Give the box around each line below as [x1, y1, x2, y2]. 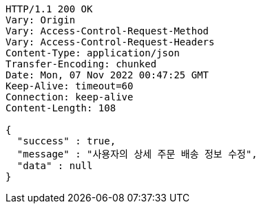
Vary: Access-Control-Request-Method [6, 25, 209, 36]
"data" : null [17, 160, 93, 171]
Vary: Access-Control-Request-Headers [6, 36, 215, 47]
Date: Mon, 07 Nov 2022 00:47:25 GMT [6, 69, 209, 80]
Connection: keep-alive [6, 91, 134, 102]
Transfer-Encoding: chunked [6, 58, 157, 69]
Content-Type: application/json [6, 47, 180, 58]
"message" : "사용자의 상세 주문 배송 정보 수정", [17, 148, 258, 159]
